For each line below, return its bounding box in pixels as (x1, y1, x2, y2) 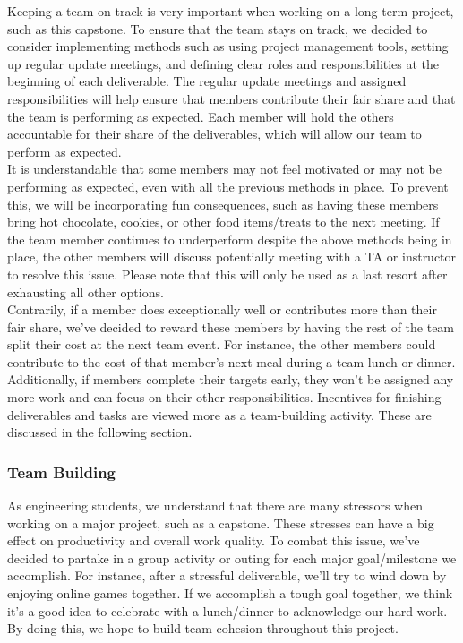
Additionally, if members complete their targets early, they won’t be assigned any (7, 370, 454, 389)
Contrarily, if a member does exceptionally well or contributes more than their (7, 300, 437, 319)
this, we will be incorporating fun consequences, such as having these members (7, 194, 439, 213)
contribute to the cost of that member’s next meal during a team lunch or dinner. (7, 352, 456, 371)
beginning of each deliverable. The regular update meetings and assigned (7, 72, 407, 90)
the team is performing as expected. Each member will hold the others (7, 107, 394, 125)
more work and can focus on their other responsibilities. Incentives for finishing (7, 388, 442, 407)
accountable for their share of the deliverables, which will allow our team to (7, 124, 422, 143)
